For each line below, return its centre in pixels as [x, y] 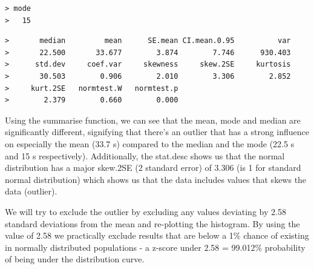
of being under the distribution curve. [75, 259]
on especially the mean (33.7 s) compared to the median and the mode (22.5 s [150, 143]
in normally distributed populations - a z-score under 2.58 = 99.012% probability [155, 247]
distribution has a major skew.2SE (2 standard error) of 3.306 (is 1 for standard [153, 168]
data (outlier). [31, 191]
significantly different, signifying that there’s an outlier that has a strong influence [157, 132]
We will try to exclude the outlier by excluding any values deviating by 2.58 [146, 211]
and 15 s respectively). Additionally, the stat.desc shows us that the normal [145, 155]
